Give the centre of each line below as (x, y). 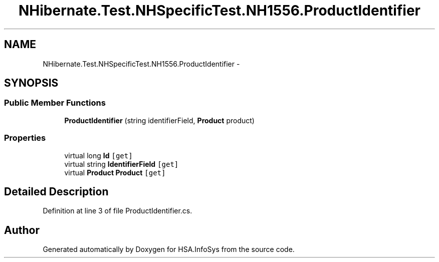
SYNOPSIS (31, 83)
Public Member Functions (55, 103)
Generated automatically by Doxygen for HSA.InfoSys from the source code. (169, 249)
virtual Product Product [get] (115, 172)
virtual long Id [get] (98, 155)
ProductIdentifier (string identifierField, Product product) (159, 120)
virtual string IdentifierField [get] (122, 164)
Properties (25, 138)
